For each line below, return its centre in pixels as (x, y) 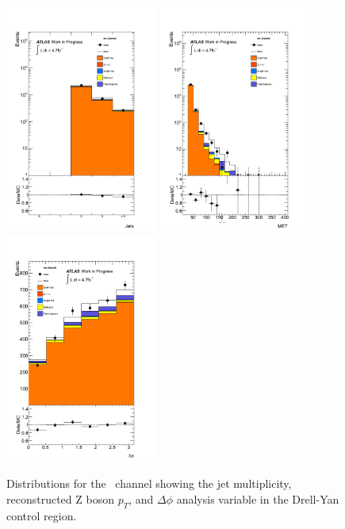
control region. (42, 515)
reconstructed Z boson (60, 498)
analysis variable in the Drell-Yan (258, 498)
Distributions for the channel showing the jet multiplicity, (149, 483)
